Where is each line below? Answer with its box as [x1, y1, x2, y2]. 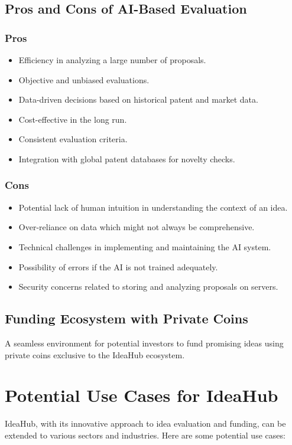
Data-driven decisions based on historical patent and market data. [18, 93, 258, 106]
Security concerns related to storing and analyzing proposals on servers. [18, 280, 278, 293]
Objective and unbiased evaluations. [18, 73, 150, 86]
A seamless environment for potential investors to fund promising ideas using [5, 336, 284, 349]
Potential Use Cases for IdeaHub [5, 383, 278, 407]
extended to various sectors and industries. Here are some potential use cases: [5, 428, 285, 441]
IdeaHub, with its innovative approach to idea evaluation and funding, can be [5, 417, 286, 430]
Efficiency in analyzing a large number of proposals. [18, 54, 206, 66]
